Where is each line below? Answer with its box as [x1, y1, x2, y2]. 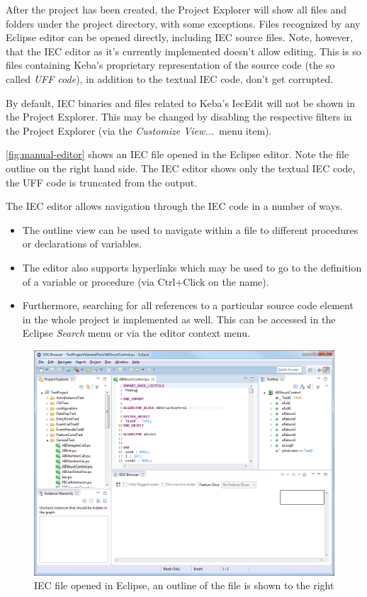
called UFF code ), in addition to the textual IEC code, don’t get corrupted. [6, 71, 334, 86]
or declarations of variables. [22, 236, 142, 251]
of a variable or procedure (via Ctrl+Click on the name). [22, 274, 269, 289]
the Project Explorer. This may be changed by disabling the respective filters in [6, 109, 352, 124]
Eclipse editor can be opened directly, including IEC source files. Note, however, [6, 30, 353, 45]
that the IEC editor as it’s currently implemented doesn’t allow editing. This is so [6, 43, 361, 58]
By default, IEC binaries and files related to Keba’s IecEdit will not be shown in [6, 95, 355, 110]
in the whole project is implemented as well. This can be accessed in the [22, 311, 336, 326]
